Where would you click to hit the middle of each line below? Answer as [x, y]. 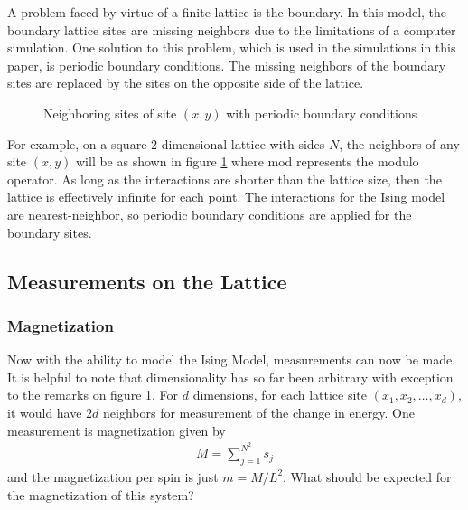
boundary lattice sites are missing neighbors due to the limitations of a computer [232, 29]
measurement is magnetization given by [117, 430]
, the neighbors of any [399, 143]
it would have [45, 412]
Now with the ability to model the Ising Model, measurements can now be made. [232, 359]
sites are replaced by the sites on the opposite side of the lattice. [186, 83]
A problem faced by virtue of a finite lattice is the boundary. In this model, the [227, 12]
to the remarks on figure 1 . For [93, 395]
